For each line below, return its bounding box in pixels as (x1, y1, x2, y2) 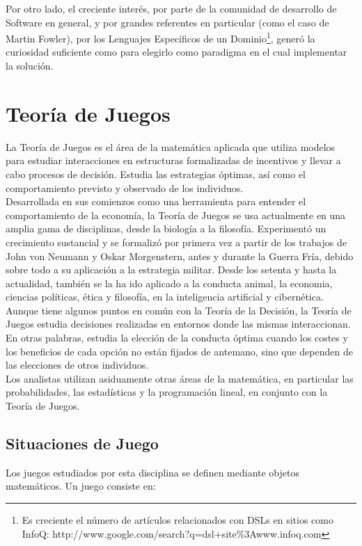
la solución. (6, 58, 54, 73)
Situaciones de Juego (6, 433, 159, 454)
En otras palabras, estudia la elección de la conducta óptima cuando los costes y (6, 330, 348, 345)
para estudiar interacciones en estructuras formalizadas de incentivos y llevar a (6, 153, 341, 168)
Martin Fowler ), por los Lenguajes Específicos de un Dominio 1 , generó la (6, 29, 315, 45)
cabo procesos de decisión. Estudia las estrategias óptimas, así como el (6, 166, 306, 181)
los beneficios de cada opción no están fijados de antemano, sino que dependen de (6, 344, 353, 358)
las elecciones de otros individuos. (6, 358, 149, 372)
